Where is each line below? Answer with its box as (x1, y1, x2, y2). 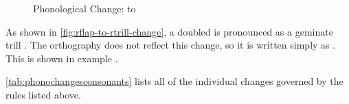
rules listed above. (5, 87, 81, 101)
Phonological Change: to (33, 1, 136, 15)
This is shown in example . (5, 51, 118, 65)
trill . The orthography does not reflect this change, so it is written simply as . (5, 38, 336, 52)
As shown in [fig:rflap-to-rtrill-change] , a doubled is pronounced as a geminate (5, 24, 333, 38)
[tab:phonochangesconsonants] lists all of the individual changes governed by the (5, 74, 344, 88)
